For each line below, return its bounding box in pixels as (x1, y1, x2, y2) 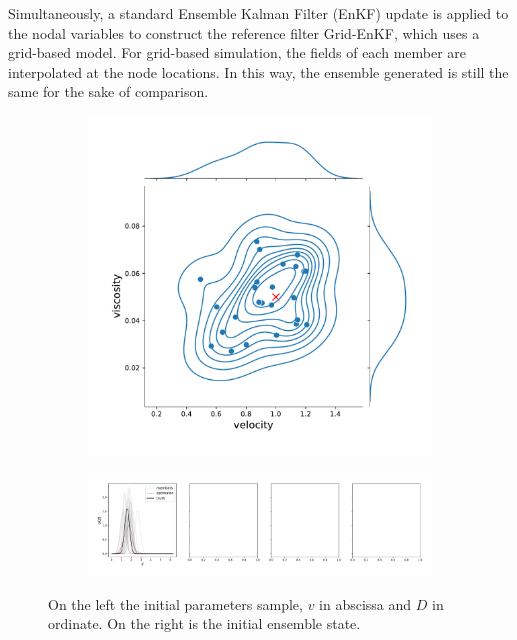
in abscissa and (319, 593, 412, 614)
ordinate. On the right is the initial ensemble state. (48, 613, 361, 634)
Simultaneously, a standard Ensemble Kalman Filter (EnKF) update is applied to (8, 3, 509, 23)
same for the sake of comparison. (8, 81, 209, 102)
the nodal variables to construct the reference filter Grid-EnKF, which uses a (8, 22, 480, 43)
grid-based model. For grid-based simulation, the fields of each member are (8, 42, 467, 63)
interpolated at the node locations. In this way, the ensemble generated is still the (8, 61, 509, 82)
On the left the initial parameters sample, (48, 593, 303, 614)
